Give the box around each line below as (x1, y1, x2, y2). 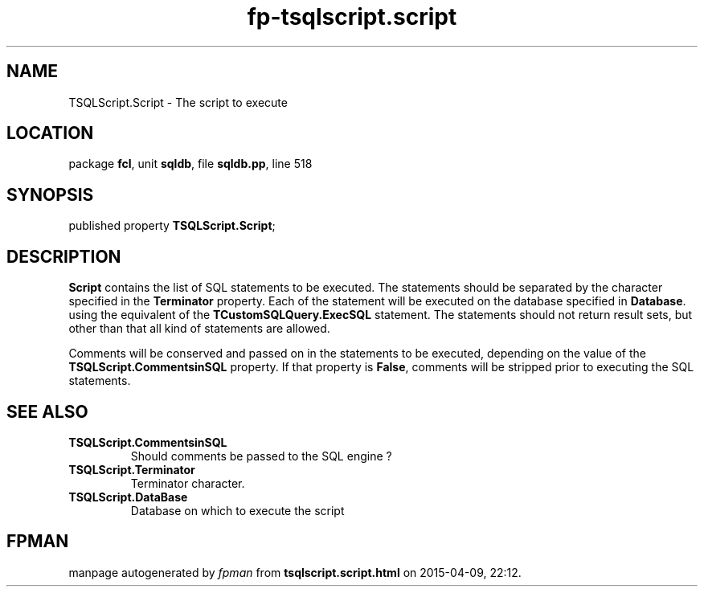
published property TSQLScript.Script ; (68, 219, 276, 233)
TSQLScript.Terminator (68, 462, 195, 476)
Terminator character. (130, 476, 245, 490)
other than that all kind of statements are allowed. (68, 321, 330, 336)
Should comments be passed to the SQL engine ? (130, 448, 392, 463)
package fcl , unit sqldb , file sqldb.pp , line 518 (68, 157, 313, 171)
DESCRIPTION (6, 246, 121, 267)
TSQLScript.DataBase (68, 489, 188, 504)
